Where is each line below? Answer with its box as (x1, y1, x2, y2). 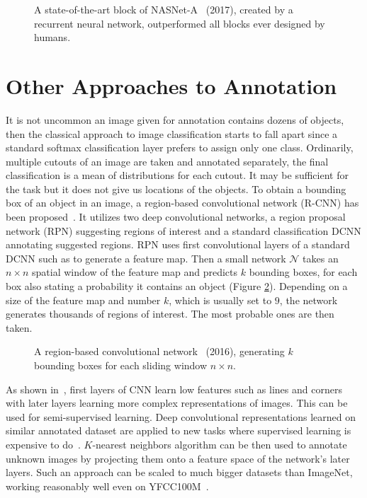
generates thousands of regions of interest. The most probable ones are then (6, 306, 334, 321)
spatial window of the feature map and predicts (32, 265, 238, 279)
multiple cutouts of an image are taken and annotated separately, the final (6, 154, 329, 168)
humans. (34, 30, 71, 45)
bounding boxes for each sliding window (34, 358, 208, 372)
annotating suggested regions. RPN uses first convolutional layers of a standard (6, 237, 350, 252)
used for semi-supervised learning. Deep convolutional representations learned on (6, 409, 356, 424)
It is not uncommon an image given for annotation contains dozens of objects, (6, 112, 344, 127)
